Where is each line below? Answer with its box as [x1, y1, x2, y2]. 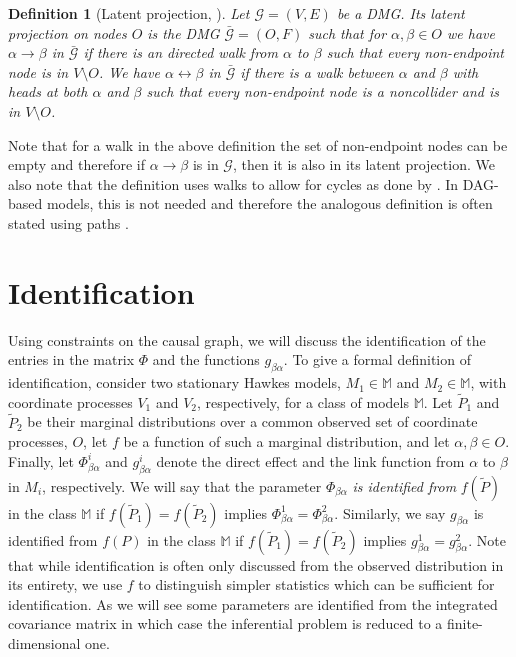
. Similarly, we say [334, 502, 446, 523]
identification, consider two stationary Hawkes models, [8, 372, 341, 393]
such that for [308, 22, 387, 43]
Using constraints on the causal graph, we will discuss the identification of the [8, 329, 486, 350]
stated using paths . [8, 212, 129, 233]
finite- [446, 613, 483, 634]
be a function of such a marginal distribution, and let [123, 431, 450, 452]
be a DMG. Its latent [336, 3, 465, 23]
